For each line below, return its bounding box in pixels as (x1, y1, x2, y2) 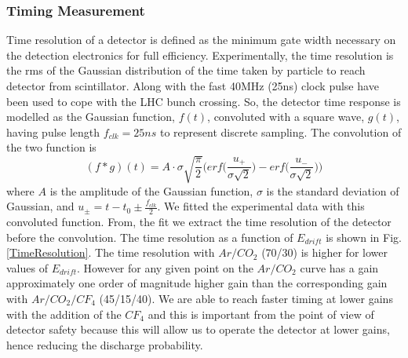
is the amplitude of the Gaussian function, (49, 182, 253, 199)
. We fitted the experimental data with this (157, 198, 365, 214)
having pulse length (6, 123, 100, 140)
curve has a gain (300, 259, 379, 276)
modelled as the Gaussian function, (6, 108, 176, 125)
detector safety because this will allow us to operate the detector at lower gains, (6, 321, 390, 338)
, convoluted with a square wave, (207, 108, 365, 125)
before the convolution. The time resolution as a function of (6, 228, 293, 245)
